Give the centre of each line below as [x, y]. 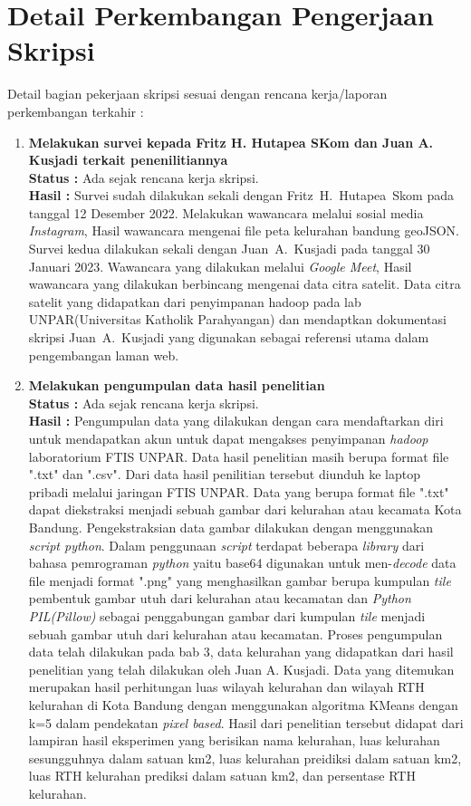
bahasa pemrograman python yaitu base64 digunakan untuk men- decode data [242, 563]
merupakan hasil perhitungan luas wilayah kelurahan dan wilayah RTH [226, 687]
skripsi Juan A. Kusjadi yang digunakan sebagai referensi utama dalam [229, 337]
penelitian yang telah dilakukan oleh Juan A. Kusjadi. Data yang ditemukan [241, 669]
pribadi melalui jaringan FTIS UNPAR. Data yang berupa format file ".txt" [239, 491]
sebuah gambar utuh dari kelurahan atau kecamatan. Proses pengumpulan [235, 633]
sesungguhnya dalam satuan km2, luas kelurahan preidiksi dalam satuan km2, [245, 758]
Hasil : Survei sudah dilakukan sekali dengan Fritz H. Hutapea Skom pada [241, 195]
